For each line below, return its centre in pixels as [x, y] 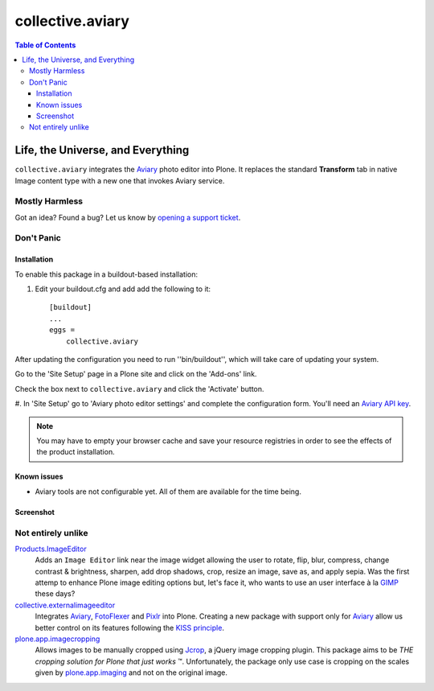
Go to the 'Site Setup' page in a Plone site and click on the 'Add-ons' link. [136, 374]
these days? [55, 594]
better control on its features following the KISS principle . [130, 627]
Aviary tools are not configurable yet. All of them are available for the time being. [168, 492]
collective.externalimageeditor [65, 605]
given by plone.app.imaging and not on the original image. [131, 672]
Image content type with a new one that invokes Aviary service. [120, 180]
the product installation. [76, 452]
